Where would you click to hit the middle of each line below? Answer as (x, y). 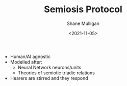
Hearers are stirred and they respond (49, 78)
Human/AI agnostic (30, 56)
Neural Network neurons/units (49, 67)
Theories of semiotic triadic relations (56, 73)
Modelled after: (26, 62)
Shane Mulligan (83, 23)
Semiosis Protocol (83, 9)
